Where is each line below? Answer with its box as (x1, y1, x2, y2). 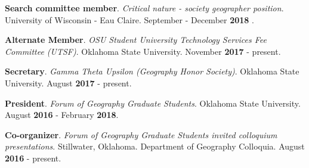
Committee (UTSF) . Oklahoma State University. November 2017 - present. (5, 45, 281, 57)
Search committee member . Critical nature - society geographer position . (5, 2, 284, 14)
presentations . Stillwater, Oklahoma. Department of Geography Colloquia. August (5, 140, 305, 153)
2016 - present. (5, 151, 61, 164)
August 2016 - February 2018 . (5, 108, 119, 121)
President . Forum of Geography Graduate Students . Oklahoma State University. (5, 97, 301, 109)
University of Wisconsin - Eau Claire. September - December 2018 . (5, 13, 254, 26)
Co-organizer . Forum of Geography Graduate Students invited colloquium (5, 128, 277, 141)
